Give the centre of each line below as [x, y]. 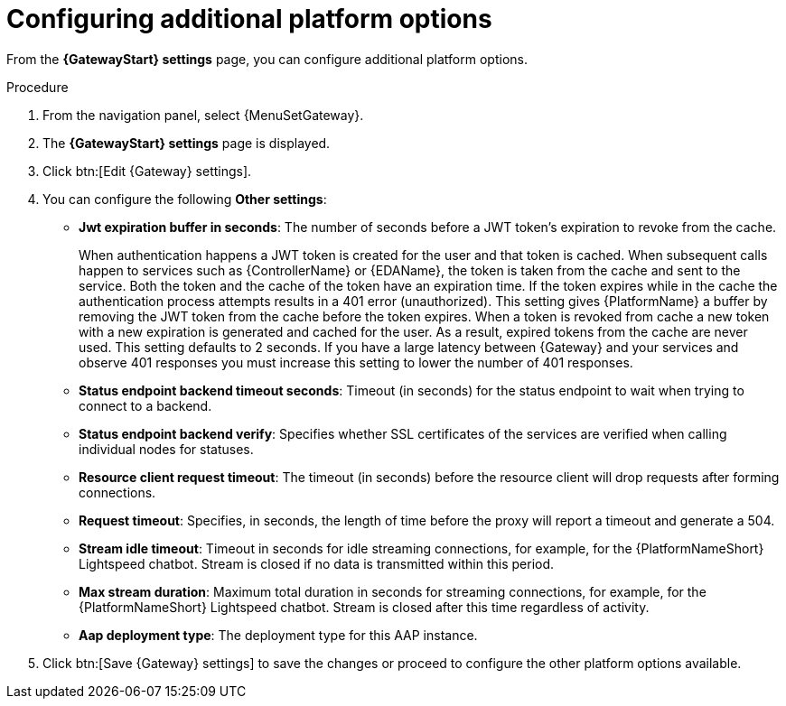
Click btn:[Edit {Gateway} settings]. [147, 171]
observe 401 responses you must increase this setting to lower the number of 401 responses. [356, 362]
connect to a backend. [145, 405]
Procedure [37, 87]
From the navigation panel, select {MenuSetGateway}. [203, 115]
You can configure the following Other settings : [185, 199]
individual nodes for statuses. [166, 449]
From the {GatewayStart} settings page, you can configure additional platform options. [267, 59]
